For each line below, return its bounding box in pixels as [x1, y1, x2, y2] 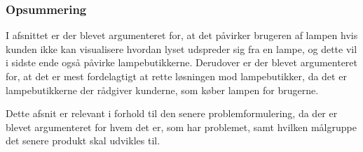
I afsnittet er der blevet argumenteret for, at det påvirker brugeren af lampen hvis [6, 28, 358, 43]
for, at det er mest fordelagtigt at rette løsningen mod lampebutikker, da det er [6, 69, 347, 83]
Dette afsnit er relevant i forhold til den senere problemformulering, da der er [6, 106, 338, 121]
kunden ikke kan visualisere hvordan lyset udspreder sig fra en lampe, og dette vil [6, 41, 357, 56]
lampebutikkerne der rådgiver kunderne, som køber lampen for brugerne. [6, 82, 319, 97]
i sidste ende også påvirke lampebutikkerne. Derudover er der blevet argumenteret [6, 55, 357, 70]
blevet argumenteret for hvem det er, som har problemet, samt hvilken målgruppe [6, 119, 357, 134]
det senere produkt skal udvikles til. [6, 133, 160, 148]
